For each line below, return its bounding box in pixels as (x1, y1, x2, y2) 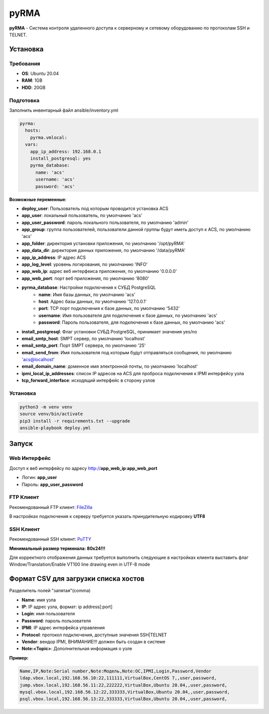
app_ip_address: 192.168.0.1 (30, 149, 102, 154)
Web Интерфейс (9, 455, 51, 462)
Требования (9, 60, 40, 67)
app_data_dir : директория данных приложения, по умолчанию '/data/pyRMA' (21, 247, 186, 253)
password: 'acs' (35, 184, 75, 189)
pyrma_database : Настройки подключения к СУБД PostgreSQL (21, 284, 156, 290)
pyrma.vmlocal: (30, 135, 67, 140)
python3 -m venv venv (19, 404, 73, 410)
